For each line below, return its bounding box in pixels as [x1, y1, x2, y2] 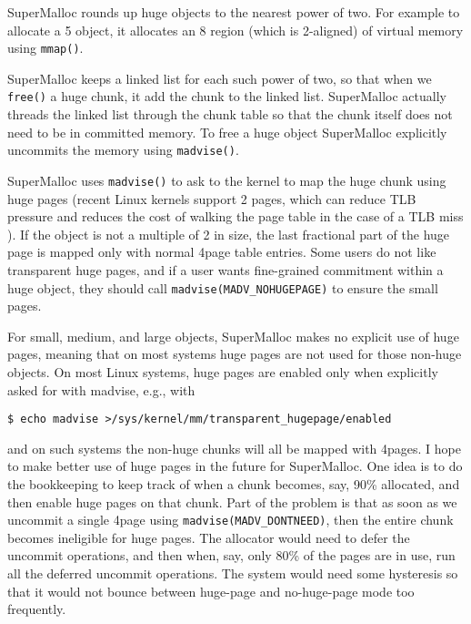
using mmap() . [7, 38, 84, 57]
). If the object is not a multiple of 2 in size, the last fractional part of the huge [7, 224, 450, 243]
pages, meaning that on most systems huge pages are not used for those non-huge [7, 344, 462, 363]
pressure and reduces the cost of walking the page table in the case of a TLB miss [7, 207, 464, 226]
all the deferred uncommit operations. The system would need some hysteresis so [7, 564, 458, 583]
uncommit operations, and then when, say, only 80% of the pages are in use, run [7, 546, 456, 565]
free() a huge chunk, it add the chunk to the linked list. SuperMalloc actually [7, 87, 446, 106]
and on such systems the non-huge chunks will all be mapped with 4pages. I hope [7, 438, 461, 457]
